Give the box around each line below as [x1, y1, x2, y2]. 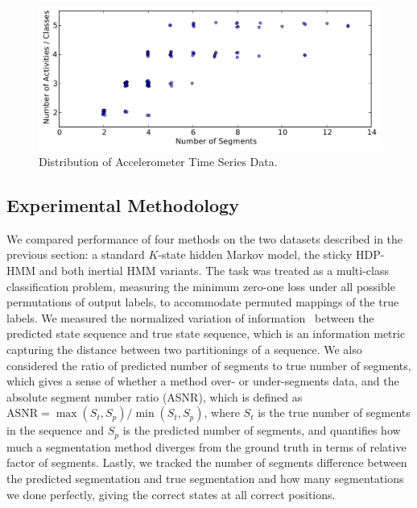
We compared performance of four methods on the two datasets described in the [6, 230, 403, 247]
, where [204, 404, 240, 421]
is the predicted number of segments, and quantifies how [122, 422, 401, 439]
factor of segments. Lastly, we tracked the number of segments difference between [6, 454, 407, 471]
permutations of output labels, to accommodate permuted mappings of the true [6, 294, 399, 310]
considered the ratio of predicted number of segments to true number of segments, [6, 356, 411, 373]
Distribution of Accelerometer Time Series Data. [39, 153, 278, 170]
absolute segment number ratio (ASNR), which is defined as [6, 388, 303, 405]
